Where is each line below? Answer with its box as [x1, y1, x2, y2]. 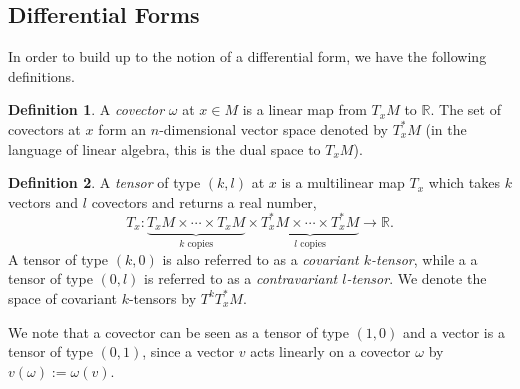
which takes [428, 172, 500, 193]
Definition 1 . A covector [8, 99, 165, 120]
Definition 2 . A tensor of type [8, 172, 201, 193]
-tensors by [128, 287, 197, 308]
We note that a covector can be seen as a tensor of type [8, 321, 349, 342]
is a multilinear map [281, 172, 405, 193]
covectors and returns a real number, [91, 191, 317, 212]
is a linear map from [242, 99, 367, 120]
